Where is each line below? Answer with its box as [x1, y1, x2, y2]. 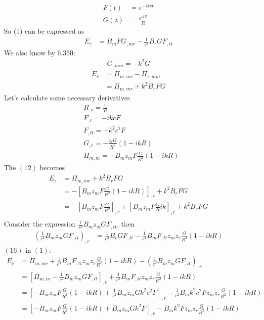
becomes [39, 162, 65, 172]
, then [117, 219, 135, 229]
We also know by [4, 47, 55, 57]
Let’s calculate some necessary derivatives [4, 92, 130, 102]
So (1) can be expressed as [4, 26, 85, 36]
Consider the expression [4, 219, 76, 229]
